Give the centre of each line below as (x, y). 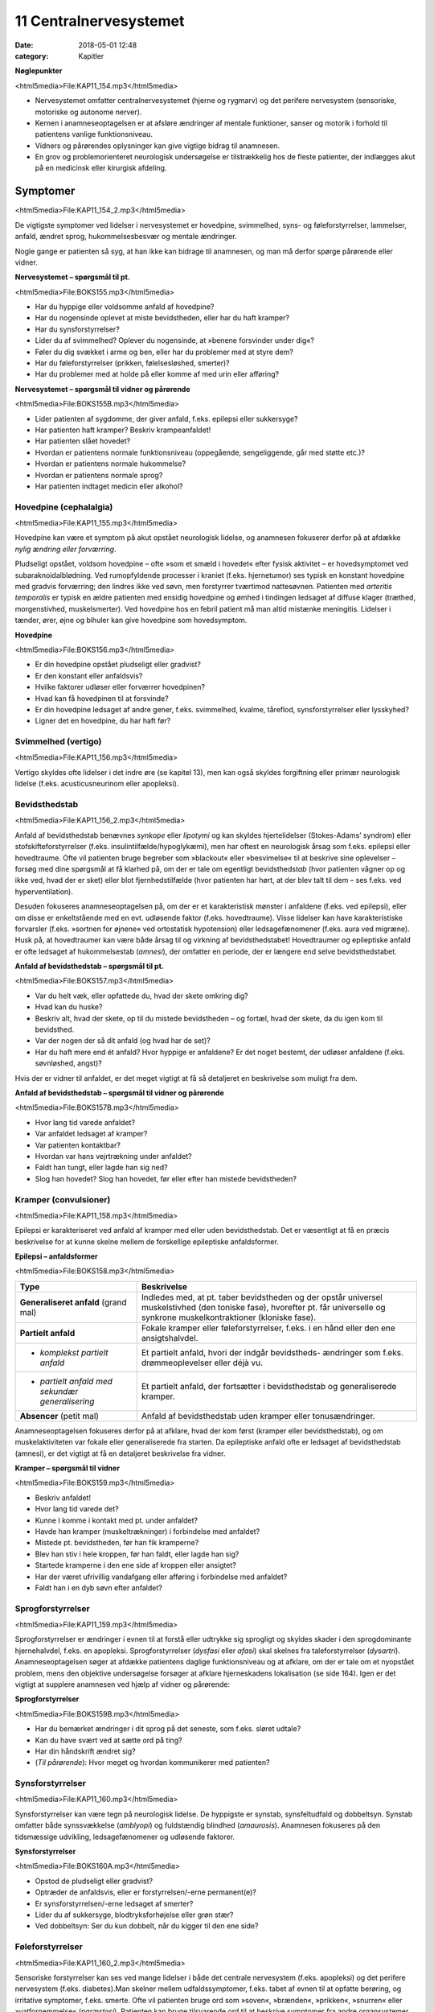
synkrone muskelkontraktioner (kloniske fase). (229, 1317)
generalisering (67, 1401)
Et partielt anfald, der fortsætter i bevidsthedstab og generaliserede (269, 1386)
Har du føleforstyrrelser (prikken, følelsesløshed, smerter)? (132, 363)
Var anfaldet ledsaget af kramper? (91, 1134)
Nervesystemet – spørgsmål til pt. (72, 277)
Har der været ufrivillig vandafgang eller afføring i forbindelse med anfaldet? (161, 1577)
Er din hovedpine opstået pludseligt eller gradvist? (118, 665)
